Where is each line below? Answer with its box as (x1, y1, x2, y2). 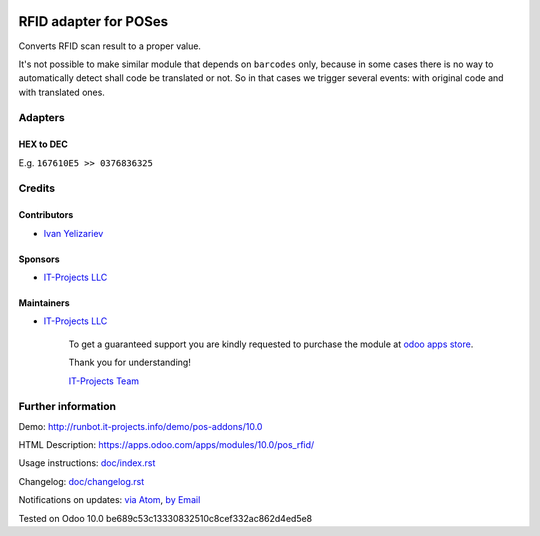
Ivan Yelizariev (43, 227, 104, 239)
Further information (18, 400, 117, 414)
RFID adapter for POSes (18, 13, 169, 30)
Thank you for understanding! (68, 356, 192, 369)
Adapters (18, 111, 65, 125)
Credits (18, 181, 55, 195)
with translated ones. (18, 86, 105, 98)
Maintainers (18, 296, 70, 309)
